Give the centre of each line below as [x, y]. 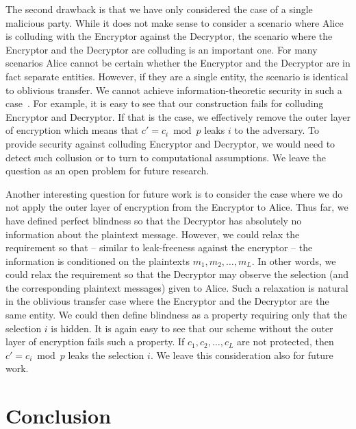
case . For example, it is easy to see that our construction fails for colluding [165, 103]
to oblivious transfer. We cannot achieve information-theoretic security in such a [174, 90]
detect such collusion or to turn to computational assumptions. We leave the [166, 157]
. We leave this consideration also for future [242, 355]
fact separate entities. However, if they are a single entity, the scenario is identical [177, 76]
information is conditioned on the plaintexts [98, 260]
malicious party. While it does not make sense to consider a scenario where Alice [175, 22]
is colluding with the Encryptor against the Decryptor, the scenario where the [169, 36]
